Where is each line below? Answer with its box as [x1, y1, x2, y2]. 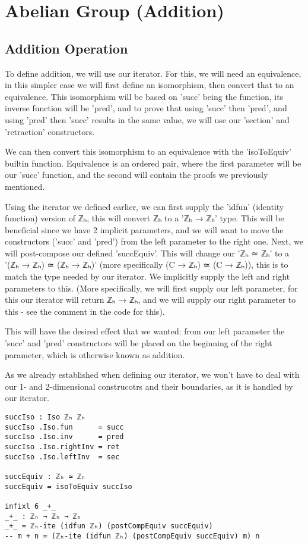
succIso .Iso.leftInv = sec [5, 452, 120, 461]
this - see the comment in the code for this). [5, 305, 165, 317]
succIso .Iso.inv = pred [5, 433, 124, 441]
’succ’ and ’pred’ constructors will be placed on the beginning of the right [5, 337, 272, 349]
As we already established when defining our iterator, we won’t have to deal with [5, 368, 300, 381]
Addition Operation [5, 39, 128, 57]
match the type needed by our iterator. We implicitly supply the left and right [5, 270, 290, 283]
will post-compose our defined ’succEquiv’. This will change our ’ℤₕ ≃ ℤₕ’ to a [5, 246, 290, 259]
